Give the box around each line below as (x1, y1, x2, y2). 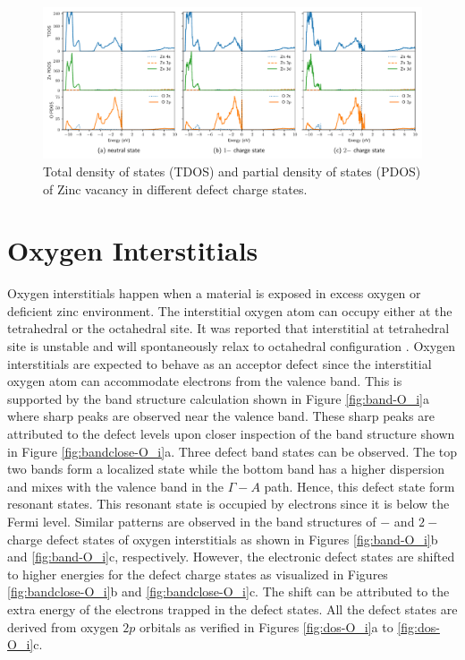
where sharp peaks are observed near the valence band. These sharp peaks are (7, 407, 435, 425)
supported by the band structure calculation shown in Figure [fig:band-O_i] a (7, 389, 430, 407)
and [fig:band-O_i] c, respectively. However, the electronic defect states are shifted (7, 547, 455, 566)
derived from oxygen (7, 617, 119, 636)
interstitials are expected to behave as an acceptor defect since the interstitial (7, 354, 432, 373)
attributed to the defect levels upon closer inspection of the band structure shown (7, 424, 455, 442)
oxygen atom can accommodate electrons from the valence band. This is (7, 372, 402, 390)
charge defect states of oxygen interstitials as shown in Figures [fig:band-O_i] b (7, 529, 438, 548)
